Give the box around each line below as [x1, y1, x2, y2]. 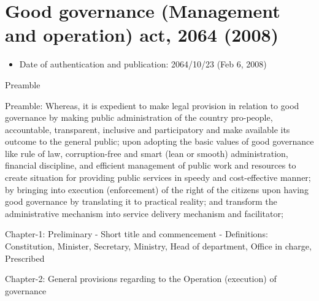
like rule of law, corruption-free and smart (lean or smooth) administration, [5, 147, 288, 159]
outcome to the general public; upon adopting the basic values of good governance [5, 135, 314, 148]
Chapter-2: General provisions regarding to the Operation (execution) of [5, 272, 277, 285]
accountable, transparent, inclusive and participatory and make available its [5, 123, 290, 135]
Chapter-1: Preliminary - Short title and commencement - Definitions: [5, 227, 268, 240]
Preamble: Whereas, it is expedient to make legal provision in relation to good [5, 99, 299, 112]
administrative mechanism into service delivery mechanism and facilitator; [5, 207, 283, 219]
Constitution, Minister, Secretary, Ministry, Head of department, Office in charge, [5, 240, 312, 253]
